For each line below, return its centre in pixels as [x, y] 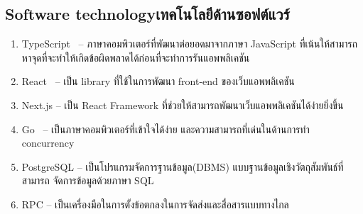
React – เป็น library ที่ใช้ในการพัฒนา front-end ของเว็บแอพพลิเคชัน [158, 81]
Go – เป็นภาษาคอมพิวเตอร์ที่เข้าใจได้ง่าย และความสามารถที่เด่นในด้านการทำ [166, 129]
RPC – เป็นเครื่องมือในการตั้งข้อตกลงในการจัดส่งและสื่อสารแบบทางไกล [155, 204]
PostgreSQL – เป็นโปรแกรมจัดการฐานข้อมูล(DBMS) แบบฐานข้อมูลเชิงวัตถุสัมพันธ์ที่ [183, 166]
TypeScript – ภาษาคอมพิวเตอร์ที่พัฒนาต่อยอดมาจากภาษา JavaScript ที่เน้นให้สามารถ [190, 44]
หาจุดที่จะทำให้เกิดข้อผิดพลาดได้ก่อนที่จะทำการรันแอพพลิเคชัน [136, 57]
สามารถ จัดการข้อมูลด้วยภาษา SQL [88, 180]
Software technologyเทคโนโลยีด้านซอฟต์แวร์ [147, 14]
